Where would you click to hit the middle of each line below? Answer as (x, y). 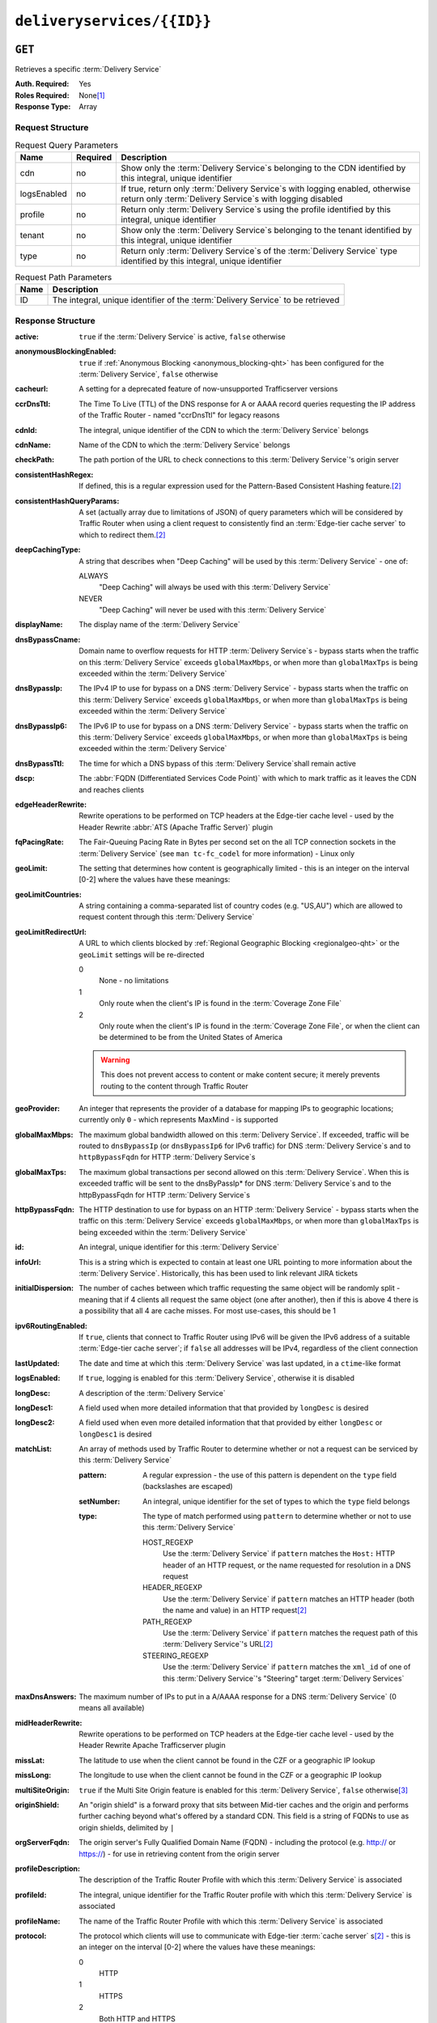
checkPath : (35, 460)
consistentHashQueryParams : (67, 501)
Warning (115, 1059)
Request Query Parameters (67, 145)
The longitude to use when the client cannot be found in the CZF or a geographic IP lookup (230, 1775)
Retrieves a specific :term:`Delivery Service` (88, 70)
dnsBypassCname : (48, 639)
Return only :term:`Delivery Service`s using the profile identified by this (256, 209)
